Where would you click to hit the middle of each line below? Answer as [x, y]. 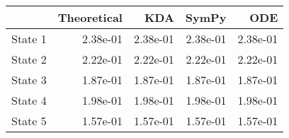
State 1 [29, 39]
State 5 [29, 121]
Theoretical [90, 17]
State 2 [29, 59]
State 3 [29, 80]
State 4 [29, 100]
